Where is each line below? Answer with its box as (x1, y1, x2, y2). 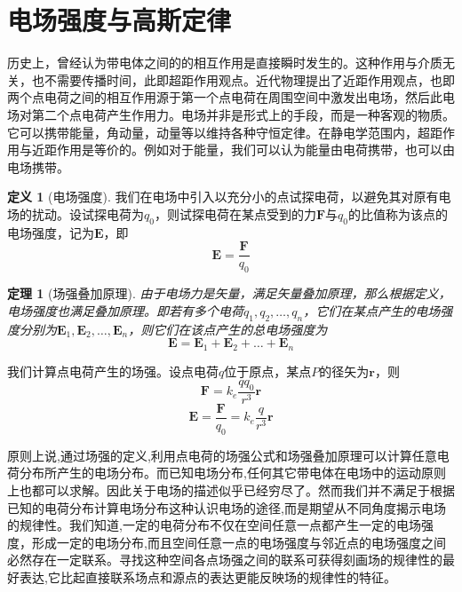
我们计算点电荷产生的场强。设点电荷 (7, 361, 219, 380)
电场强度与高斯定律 (7, 2, 232, 38)
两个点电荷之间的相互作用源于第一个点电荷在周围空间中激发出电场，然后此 (7, 88, 442, 107)
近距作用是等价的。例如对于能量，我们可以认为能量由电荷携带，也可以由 (31, 140, 455, 159)
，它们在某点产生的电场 (303, 301, 441, 320)
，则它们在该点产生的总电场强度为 (128, 320, 328, 338)
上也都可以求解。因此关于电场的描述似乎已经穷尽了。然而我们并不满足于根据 (7, 481, 455, 500)
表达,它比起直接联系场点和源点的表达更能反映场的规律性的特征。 (19, 568, 396, 586)
